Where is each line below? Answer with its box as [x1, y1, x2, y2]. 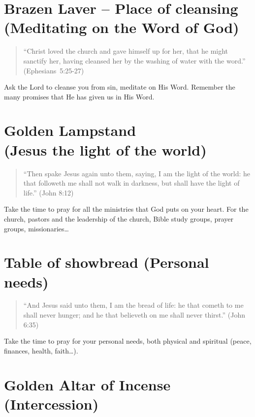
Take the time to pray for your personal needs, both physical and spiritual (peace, [4, 336, 252, 346]
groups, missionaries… [4, 223, 69, 233]
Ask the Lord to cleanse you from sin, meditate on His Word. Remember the [4, 82, 235, 92]
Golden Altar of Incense [4, 374, 171, 394]
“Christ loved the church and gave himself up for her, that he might [23, 46, 228, 56]
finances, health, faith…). [4, 345, 78, 355]
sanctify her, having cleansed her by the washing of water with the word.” [23, 55, 246, 65]
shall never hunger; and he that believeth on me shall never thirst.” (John [23, 310, 245, 320]
